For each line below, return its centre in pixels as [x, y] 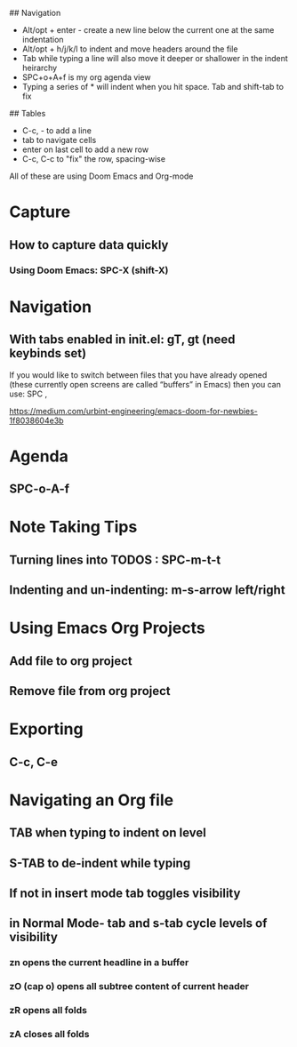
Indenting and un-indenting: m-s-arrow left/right [148, 590]
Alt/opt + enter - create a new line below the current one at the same [148, 30]
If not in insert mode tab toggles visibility [125, 893]
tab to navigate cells [59, 140]
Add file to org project [71, 661]
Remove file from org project [90, 691]
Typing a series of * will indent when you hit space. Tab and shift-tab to [153, 87]
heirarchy [40, 68]
